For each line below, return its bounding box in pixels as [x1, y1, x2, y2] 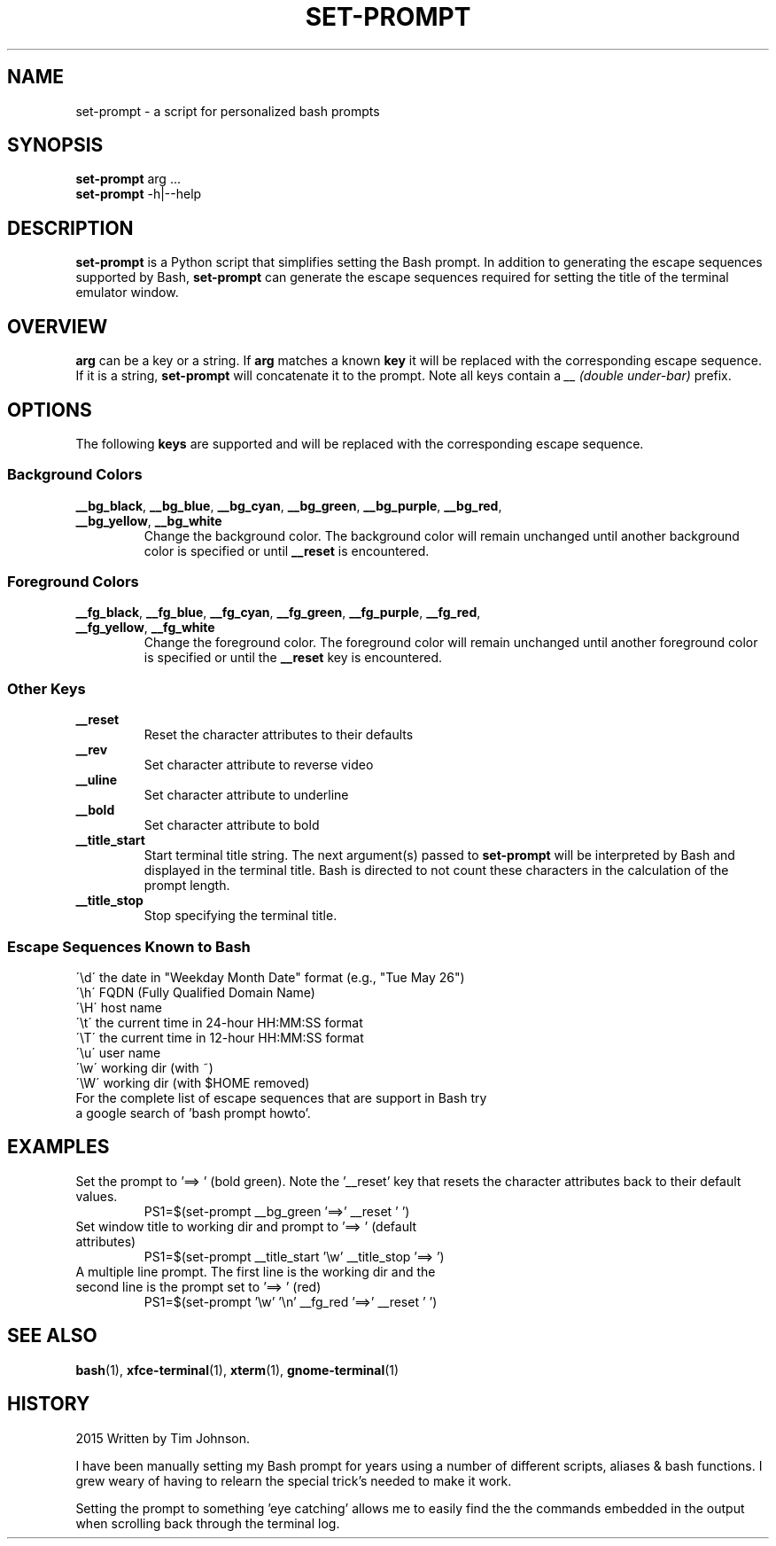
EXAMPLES [7, 1136, 110, 1159]
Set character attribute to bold [144, 817, 320, 833]
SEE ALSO [7, 1324, 97, 1347]
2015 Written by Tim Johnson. [75, 1430, 250, 1446]
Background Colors [7, 465, 143, 484]
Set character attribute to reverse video [144, 757, 374, 773]
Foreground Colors [7, 573, 139, 591]
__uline [75, 772, 118, 788]
